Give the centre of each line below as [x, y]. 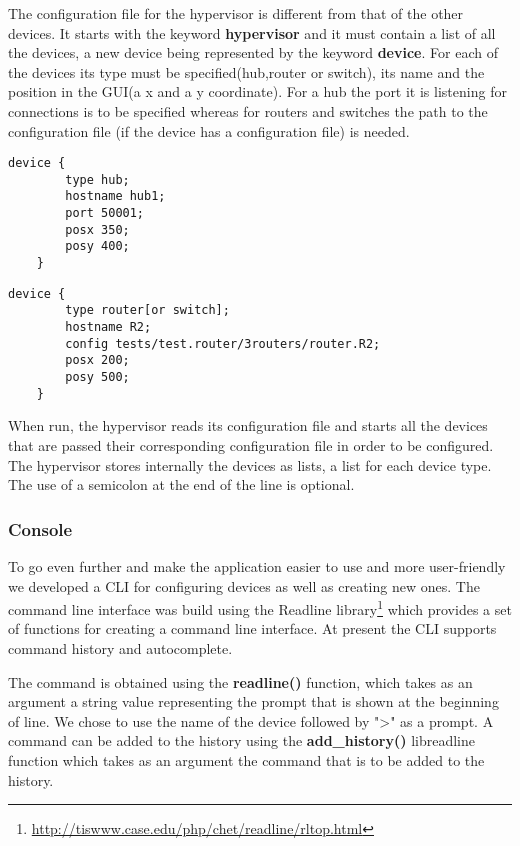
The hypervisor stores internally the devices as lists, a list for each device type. [250, 464]
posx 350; [97, 229]
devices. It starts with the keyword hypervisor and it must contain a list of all [252, 32]
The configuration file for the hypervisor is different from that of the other [236, 13]
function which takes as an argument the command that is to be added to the [246, 759]
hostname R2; [108, 327]
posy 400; [97, 246]
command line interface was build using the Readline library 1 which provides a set [260, 607]
